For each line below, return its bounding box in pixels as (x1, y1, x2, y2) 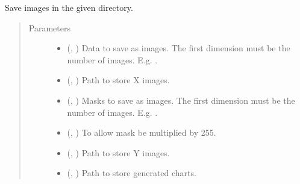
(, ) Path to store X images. (67, 74, 170, 86)
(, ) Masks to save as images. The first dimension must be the (67, 94, 295, 106)
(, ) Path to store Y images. (67, 146, 170, 159)
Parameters (28, 21, 70, 34)
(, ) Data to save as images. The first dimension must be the (67, 42, 290, 54)
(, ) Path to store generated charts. (67, 167, 196, 179)
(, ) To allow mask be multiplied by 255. (67, 126, 216, 139)
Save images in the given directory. (5, 1, 133, 13)
